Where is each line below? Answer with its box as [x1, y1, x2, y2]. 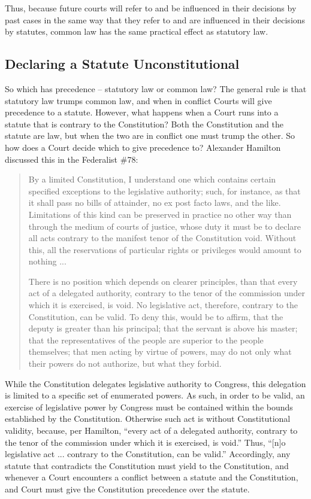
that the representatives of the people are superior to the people [28, 333, 264, 346]
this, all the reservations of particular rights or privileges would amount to [28, 243, 301, 255]
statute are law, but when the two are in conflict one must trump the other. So [5, 129, 295, 142]
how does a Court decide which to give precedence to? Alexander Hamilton [5, 141, 281, 153]
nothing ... [28, 255, 67, 267]
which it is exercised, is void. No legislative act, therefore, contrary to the [28, 299, 298, 311]
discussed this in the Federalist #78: [5, 153, 138, 165]
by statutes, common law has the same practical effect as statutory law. [5, 25, 268, 38]
